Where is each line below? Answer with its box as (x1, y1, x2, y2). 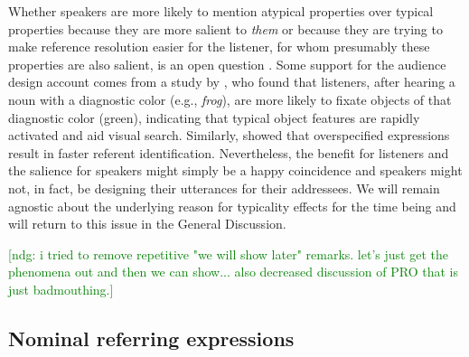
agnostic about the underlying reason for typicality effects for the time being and (8, 196, 456, 215)
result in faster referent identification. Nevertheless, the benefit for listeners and (8, 143, 449, 162)
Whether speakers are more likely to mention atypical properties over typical (8, 2, 434, 20)
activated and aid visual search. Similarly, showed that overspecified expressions (8, 126, 450, 145)
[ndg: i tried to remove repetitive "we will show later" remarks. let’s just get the (8, 244, 448, 263)
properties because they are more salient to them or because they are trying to (8, 19, 443, 38)
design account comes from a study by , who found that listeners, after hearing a (8, 72, 455, 91)
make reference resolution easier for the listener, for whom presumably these (8, 37, 430, 56)
